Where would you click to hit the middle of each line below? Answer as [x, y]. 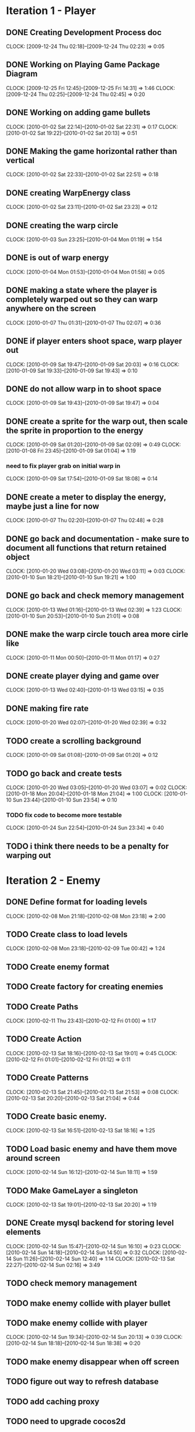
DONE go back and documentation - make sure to [98, 538]
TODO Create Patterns [47, 1078]
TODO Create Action [44, 1039]
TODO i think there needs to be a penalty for [88, 846]
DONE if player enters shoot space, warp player [94, 341]
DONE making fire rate [47, 708]
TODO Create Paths [42, 1006]
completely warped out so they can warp [82, 300]
